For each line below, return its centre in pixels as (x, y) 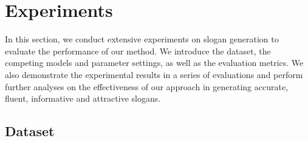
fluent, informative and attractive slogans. (83, 98)
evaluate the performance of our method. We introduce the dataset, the (138, 51)
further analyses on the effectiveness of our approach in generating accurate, (147, 86)
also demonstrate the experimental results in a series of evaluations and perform (154, 74)
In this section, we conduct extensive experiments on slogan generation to (142, 39)
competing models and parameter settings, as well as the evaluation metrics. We (154, 63)
